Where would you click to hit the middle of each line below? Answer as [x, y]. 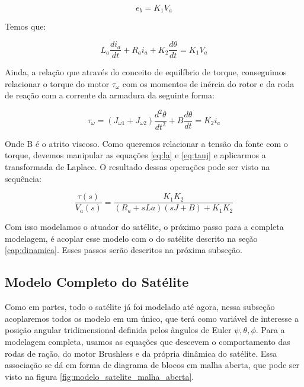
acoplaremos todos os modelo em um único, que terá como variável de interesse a [152, 318]
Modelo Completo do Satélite [97, 282]
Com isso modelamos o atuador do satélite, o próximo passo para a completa [144, 227]
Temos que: [25, 26]
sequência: [23, 178]
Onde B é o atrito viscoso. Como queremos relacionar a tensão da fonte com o [146, 143]
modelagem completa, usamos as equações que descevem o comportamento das [148, 341]
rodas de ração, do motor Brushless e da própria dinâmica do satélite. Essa [141, 353]
